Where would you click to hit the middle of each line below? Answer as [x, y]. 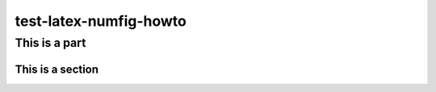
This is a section [57, 69]
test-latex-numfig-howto [101, 21]
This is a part [50, 43]
